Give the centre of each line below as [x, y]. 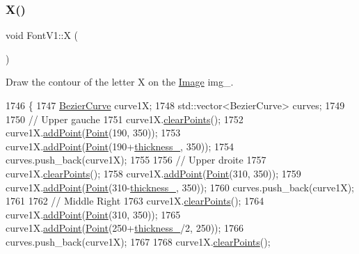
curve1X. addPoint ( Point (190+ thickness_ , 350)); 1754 [120, 146]
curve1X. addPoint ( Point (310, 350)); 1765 [93, 214]
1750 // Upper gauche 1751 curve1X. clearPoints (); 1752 [125, 119]
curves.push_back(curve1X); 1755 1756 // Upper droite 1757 [136, 160]
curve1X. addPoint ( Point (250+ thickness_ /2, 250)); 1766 [125, 228]
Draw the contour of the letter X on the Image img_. [120, 82]
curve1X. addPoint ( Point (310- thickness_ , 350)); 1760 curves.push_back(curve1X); [180, 187]
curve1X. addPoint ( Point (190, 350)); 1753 [93, 133]
